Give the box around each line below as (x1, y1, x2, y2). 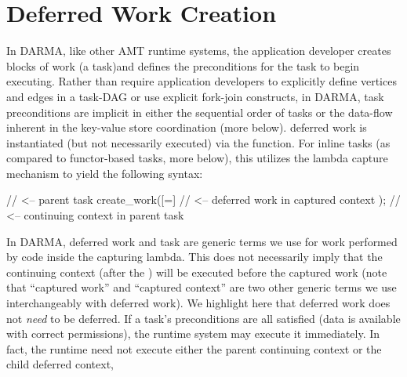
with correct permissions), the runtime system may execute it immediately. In (6, 325, 380, 342)
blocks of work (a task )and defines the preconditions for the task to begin (6, 57, 360, 74)
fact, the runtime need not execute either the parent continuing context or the (6, 340, 382, 357)
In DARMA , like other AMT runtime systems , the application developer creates (6, 42, 391, 59)
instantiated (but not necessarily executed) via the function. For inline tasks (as (6, 134, 391, 150)
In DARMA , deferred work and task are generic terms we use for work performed (6, 233, 398, 249)
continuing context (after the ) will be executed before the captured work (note (6, 263, 387, 280)
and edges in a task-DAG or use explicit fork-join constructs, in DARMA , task (6, 88, 384, 104)
